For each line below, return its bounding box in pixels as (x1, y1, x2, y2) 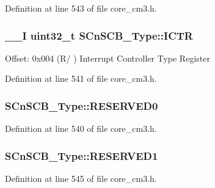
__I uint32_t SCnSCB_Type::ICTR (5, 27, 193, 43)
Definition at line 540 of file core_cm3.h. (5, 122, 157, 135)
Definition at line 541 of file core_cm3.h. (5, 72, 157, 85)
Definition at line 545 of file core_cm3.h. (5, 172, 157, 185)
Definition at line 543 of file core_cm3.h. (5, 2, 157, 14)
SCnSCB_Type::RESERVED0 (5, 98, 158, 113)
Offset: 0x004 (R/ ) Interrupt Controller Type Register (5, 51, 210, 64)
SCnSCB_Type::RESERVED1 (5, 148, 158, 163)
